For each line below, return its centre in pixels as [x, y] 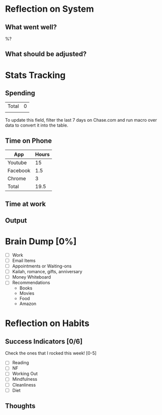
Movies [27, 293]
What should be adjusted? [46, 54]
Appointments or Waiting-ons [42, 266]
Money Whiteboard [32, 277]
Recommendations [31, 283]
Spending [20, 93]
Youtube [17, 163]
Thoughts [20, 406]
